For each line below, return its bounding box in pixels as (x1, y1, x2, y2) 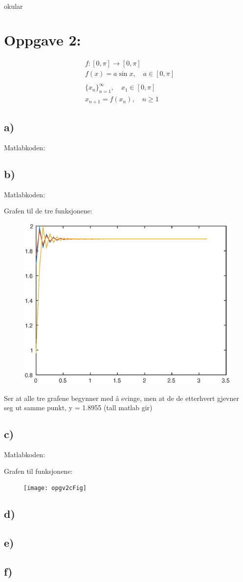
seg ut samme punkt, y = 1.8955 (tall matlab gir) (4, 402, 153, 413)
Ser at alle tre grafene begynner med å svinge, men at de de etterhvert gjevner (4, 393, 239, 403)
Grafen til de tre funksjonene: (4, 206, 92, 216)
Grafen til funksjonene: (4, 466, 73, 476)
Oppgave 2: (4, 29, 81, 49)
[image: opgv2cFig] (23, 485, 87, 492)
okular (4, 1, 23, 11)
